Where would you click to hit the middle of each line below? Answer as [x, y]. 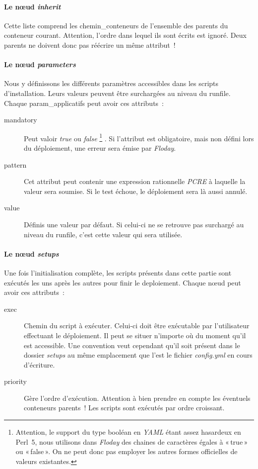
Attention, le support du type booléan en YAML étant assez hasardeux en [128, 432]
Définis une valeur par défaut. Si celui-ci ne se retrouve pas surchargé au [134, 224]
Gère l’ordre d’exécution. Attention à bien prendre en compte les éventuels [137, 398]
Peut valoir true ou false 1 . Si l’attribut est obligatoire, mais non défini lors [139, 137]
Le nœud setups [32, 253]
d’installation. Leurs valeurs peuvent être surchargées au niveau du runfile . [117, 93]
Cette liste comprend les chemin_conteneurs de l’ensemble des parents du [116, 25]
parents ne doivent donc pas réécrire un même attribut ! [90, 45]
